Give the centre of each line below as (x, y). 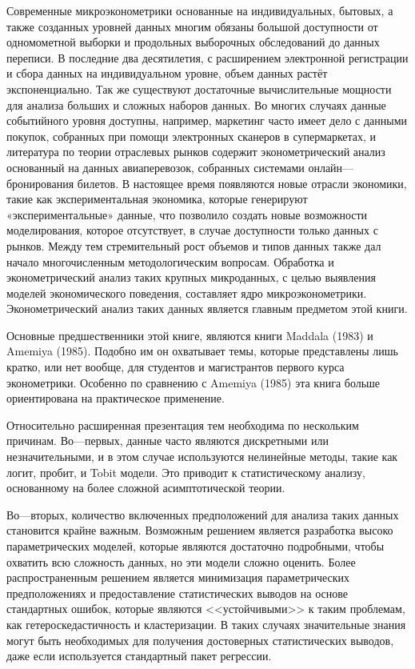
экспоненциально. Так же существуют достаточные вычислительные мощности (199, 88)
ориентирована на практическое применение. (116, 398)
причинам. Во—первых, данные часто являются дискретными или (168, 441)
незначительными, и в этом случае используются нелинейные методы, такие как (202, 457)
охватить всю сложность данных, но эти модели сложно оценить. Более (181, 561)
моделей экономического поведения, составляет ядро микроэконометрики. (187, 292)
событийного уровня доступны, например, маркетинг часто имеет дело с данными (207, 120)
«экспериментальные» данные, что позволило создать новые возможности (187, 214)
